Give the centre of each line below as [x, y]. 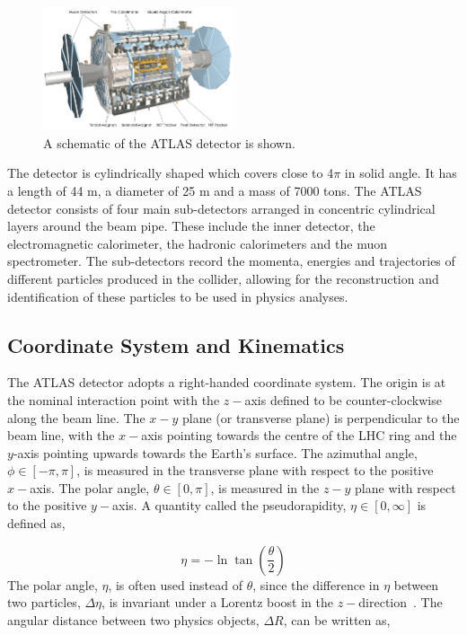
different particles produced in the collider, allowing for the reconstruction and [223, 278]
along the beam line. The [76, 417]
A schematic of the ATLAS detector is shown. [169, 142]
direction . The [401, 602]
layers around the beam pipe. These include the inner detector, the [191, 226]
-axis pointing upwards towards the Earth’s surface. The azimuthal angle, [215, 452]
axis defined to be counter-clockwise [343, 399]
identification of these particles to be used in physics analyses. [178, 296]
